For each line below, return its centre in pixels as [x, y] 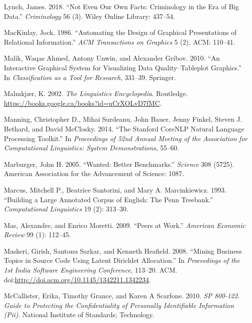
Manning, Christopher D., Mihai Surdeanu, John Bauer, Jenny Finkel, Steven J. [123, 119]
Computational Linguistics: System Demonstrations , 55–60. [92, 148]
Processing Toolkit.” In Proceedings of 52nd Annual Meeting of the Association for [126, 138]
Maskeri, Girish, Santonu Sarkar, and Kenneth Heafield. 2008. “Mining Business [123, 250]
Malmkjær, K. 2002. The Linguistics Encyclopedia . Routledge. [96, 93]
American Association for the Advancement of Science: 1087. [94, 173]
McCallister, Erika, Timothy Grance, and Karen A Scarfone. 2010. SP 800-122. [122, 296]
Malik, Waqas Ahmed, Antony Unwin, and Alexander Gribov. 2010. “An [112, 58]
